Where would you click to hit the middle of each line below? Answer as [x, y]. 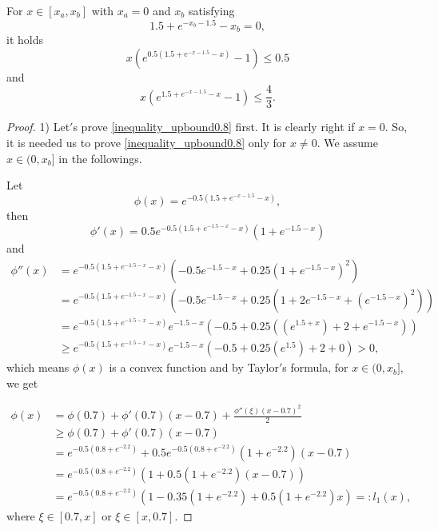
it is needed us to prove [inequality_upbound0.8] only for [147, 142]
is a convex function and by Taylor [194, 367]
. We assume [347, 142]
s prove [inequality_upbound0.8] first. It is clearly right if [214, 127]
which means [38, 367]
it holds [25, 40]
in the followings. [100, 158]
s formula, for [315, 367]
